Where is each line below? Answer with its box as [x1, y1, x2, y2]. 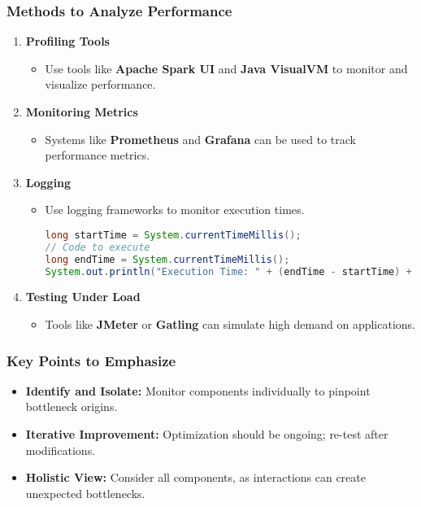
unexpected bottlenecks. [25, 484, 145, 501]
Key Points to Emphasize [7, 350, 176, 370]
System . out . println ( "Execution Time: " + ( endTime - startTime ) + [45, 265, 412, 278]
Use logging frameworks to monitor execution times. [45, 201, 305, 218]
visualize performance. [45, 76, 156, 93]
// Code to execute [45, 241, 150, 253]
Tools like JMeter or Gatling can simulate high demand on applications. [45, 316, 415, 333]
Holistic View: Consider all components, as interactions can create [25, 469, 366, 486]
